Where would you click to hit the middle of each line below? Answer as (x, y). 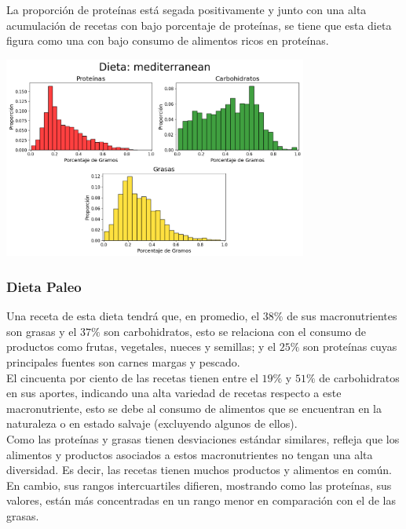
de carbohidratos (359, 377)
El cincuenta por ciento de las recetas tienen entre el (132, 377)
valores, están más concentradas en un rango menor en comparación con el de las (201, 500)
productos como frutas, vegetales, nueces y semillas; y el (141, 347)
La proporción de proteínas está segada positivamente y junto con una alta (187, 9)
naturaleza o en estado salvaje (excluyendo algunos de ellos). (152, 423)
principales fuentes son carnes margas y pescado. (123, 362)
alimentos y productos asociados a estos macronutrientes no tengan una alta (190, 454)
